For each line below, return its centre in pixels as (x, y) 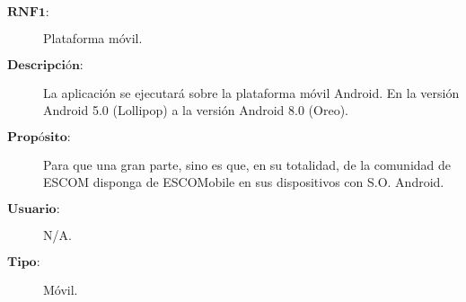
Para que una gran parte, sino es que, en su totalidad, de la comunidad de (247, 164)
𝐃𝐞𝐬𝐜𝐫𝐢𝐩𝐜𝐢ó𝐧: (45, 65)
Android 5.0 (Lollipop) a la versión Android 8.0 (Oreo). (196, 110)
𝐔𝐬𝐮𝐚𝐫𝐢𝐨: (34, 209)
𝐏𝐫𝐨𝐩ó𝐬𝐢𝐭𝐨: (39, 137)
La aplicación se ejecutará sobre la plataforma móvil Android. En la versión (251, 92)
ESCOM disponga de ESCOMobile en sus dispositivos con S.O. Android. (244, 182)
